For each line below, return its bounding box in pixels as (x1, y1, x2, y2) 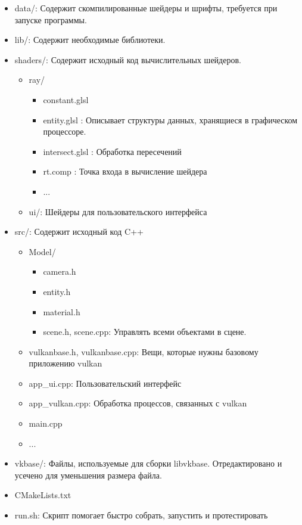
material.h (43, 305, 80, 318)
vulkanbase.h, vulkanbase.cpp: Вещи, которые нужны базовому (29, 345, 259, 358)
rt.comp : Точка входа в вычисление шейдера (43, 165, 207, 178)
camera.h (43, 265, 76, 278)
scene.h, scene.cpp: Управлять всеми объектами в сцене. (43, 325, 247, 338)
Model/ (29, 245, 56, 257)
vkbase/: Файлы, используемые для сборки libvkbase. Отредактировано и (14, 457, 282, 470)
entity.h (43, 285, 71, 297)
